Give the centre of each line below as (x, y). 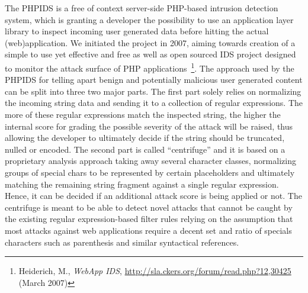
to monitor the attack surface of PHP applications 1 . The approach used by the (150, 67)
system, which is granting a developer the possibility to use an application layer (149, 19)
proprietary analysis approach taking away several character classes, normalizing (150, 161)
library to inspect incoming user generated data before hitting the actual (137, 31)
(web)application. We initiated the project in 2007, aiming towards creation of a (150, 42)
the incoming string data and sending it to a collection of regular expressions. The (154, 103)
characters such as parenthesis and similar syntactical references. (122, 242)
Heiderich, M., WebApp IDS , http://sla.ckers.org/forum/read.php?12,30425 (155, 271)
